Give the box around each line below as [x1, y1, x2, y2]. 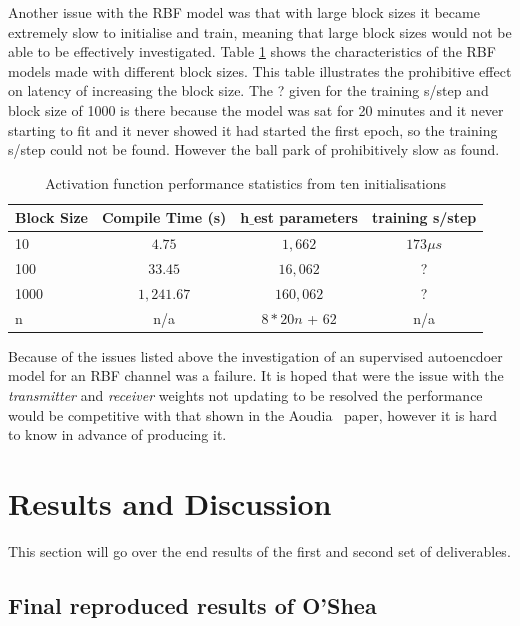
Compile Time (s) [101, 207, 227, 228]
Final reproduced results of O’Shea [8, 589, 377, 620]
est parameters [253, 207, 358, 228]
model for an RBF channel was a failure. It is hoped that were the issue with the [8, 365, 504, 386]
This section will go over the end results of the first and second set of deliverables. [8, 540, 511, 561]
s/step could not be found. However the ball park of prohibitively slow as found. [8, 139, 500, 160]
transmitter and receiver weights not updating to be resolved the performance [8, 385, 483, 405]
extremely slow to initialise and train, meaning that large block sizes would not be [8, 21, 512, 42]
